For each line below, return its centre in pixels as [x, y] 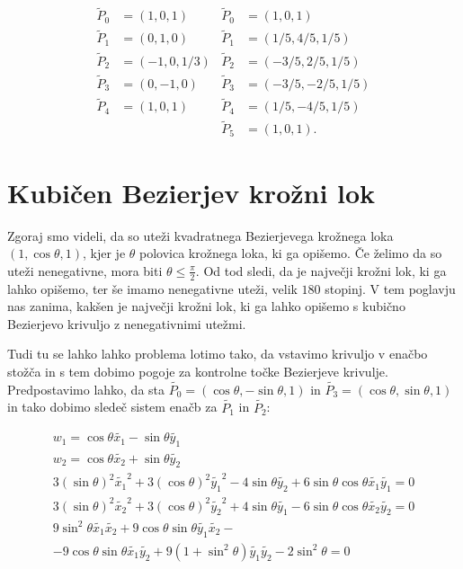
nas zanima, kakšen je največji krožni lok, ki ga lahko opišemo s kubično [206, 306]
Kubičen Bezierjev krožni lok [191, 192]
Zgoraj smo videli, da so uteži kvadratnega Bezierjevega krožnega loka [200, 235]
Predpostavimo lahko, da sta [86, 389]
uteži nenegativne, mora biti [85, 270]
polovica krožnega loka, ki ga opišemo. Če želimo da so [291, 253]
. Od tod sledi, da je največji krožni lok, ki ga [321, 270]
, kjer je [104, 253]
